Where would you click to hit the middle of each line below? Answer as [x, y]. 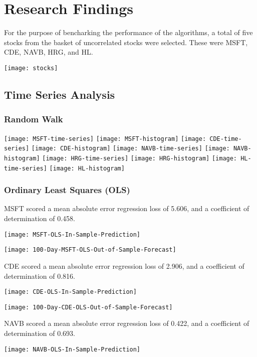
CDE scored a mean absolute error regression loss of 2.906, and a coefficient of [124, 265]
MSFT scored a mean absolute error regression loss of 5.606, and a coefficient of [127, 208]
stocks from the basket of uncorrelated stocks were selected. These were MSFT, [126, 42]
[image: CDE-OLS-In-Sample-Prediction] [70, 292]
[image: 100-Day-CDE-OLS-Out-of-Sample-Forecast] [88, 307]
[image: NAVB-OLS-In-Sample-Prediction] [72, 349]
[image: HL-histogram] [87, 168]
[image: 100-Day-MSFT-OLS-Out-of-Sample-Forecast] [90, 250]
